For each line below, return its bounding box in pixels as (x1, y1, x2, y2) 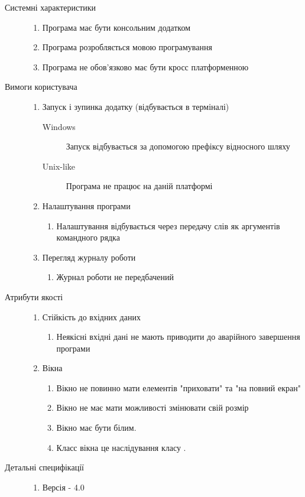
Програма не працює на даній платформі (66, 180, 213, 192)
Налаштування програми (42, 199, 131, 212)
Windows (42, 120, 76, 132)
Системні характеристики (5, 1, 96, 13)
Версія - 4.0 (42, 480, 85, 493)
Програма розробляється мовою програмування (42, 41, 212, 53)
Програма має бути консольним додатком (42, 21, 190, 33)
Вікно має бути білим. (56, 421, 137, 434)
